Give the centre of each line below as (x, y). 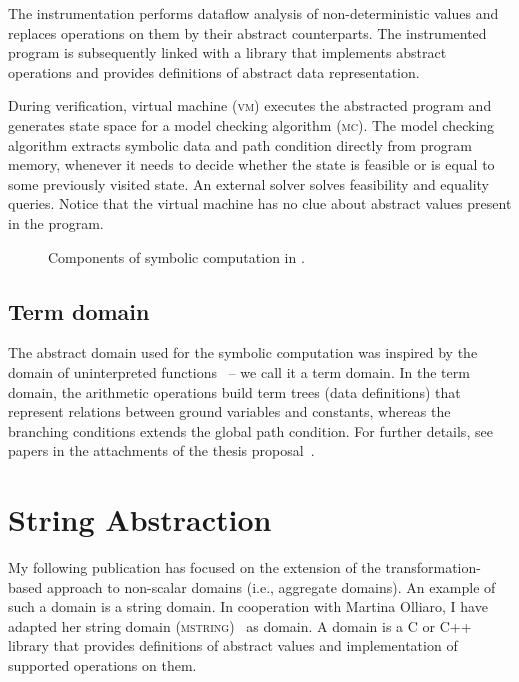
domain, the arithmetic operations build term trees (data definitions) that (234, 391)
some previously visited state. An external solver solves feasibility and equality (248, 183)
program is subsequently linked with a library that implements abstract (227, 52)
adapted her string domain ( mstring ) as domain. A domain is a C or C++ (240, 625)
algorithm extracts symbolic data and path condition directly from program (240, 144)
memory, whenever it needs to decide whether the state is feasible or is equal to (251, 164)
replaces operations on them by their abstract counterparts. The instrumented (247, 32)
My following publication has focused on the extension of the (194, 567)
